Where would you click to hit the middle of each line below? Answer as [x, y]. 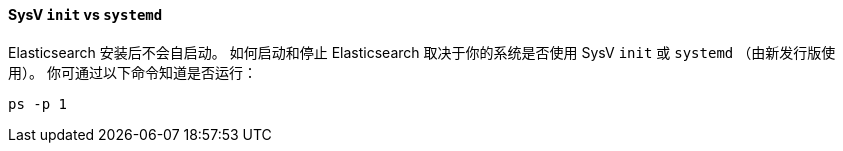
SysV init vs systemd [85, 14]
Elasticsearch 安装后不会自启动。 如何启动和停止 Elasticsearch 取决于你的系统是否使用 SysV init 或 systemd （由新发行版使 [422, 52]
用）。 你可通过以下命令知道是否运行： [132, 72]
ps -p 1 [38, 103]
